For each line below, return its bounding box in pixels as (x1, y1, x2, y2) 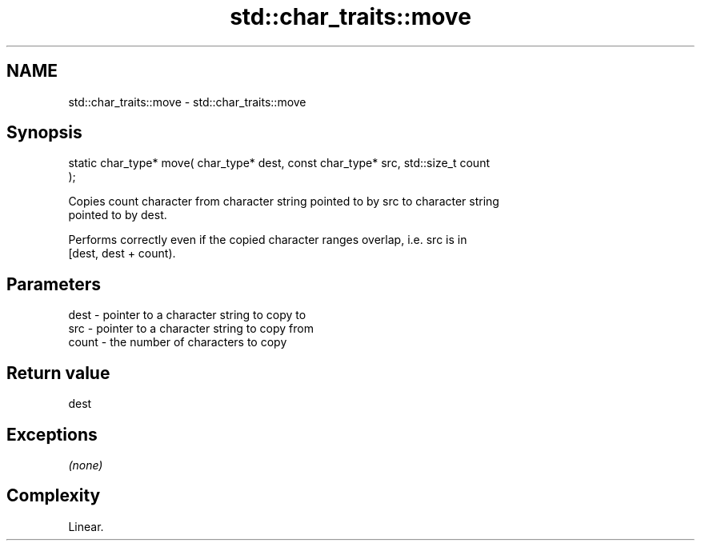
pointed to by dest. (68, 208, 167, 222)
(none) (68, 457, 103, 472)
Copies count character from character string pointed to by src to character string (68, 194, 499, 209)
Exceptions (6, 424, 98, 445)
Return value (6, 362, 110, 383)
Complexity (6, 485, 101, 506)
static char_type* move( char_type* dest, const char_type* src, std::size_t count (68, 156, 490, 170)
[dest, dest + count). (68, 246, 176, 261)
